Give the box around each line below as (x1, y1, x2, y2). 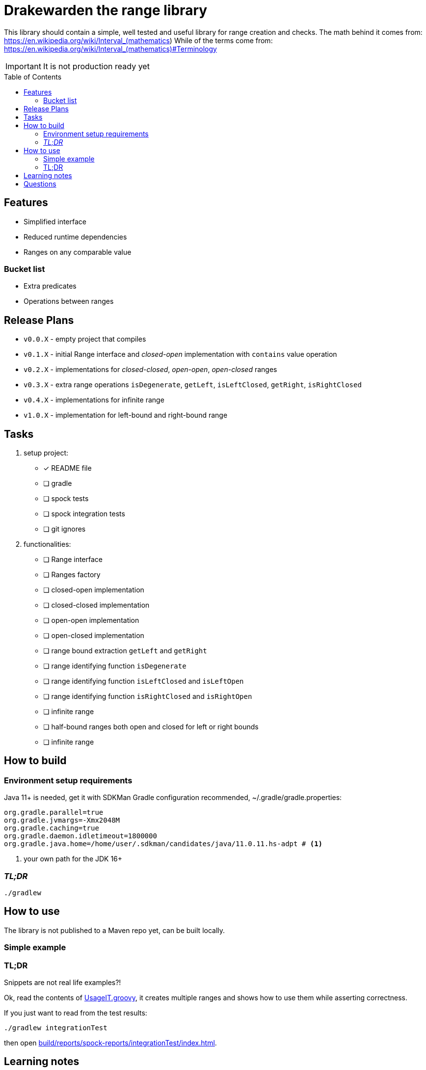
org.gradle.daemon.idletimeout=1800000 (4, 832, 157, 840)
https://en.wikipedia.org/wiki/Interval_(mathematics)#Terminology (4, 44, 217, 53)
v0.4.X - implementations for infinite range (24, 396, 164, 404)
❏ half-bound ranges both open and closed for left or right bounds (43, 722, 259, 731)
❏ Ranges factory (43, 570, 101, 579)
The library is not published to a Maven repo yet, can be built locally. (4, 926, 225, 935)
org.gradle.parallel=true (4, 808, 104, 817)
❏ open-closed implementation (43, 631, 144, 640)
